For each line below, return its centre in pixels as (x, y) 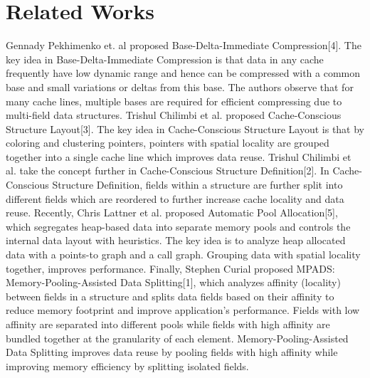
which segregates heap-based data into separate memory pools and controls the (178, 226)
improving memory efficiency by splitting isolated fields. (127, 366)
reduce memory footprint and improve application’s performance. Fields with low (183, 310)
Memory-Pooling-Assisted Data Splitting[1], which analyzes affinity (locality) (173, 282)
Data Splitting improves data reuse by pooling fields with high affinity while (172, 352)
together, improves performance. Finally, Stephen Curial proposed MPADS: (170, 268)
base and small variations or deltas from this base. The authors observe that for (180, 86)
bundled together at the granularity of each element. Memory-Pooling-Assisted (177, 338)
